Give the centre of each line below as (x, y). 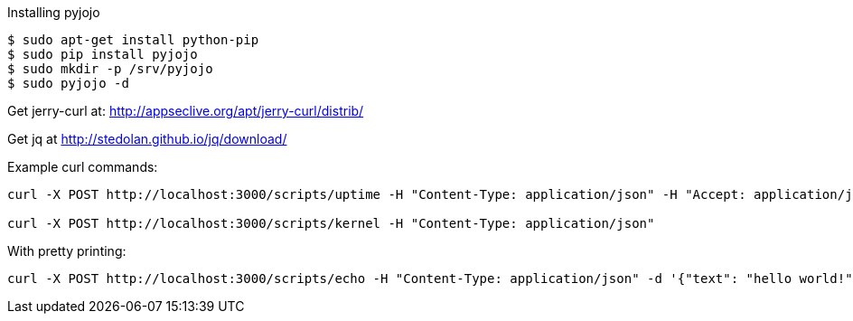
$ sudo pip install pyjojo (103, 54)
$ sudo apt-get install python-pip (133, 40)
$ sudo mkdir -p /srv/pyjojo (110, 69)
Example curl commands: (83, 167)
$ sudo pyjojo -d (68, 83)
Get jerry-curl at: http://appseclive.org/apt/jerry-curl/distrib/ (186, 111)
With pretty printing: (67, 251)
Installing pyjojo (54, 12)
